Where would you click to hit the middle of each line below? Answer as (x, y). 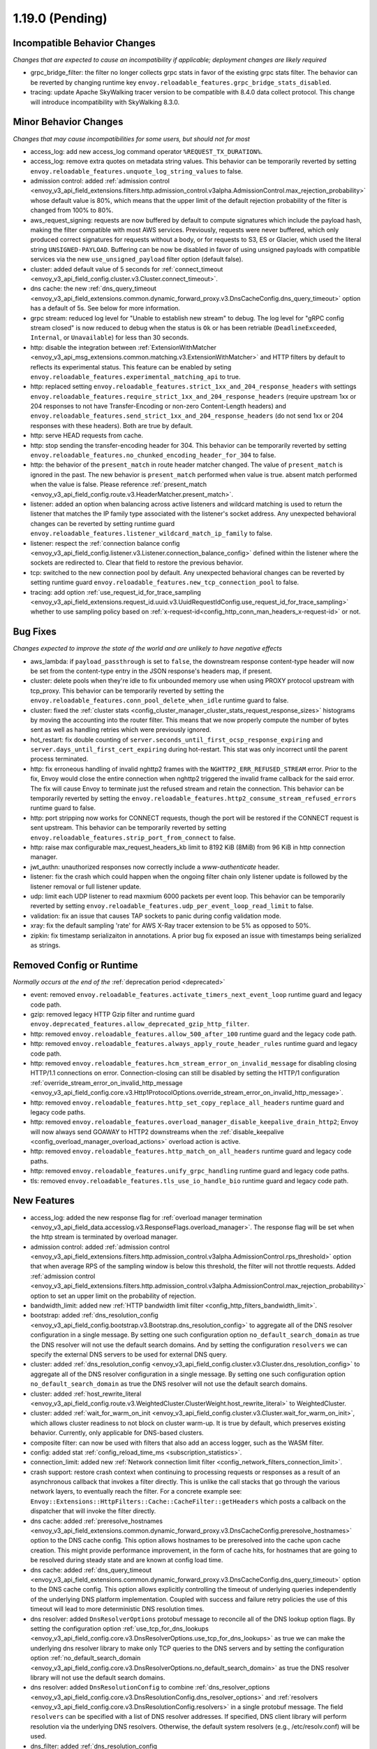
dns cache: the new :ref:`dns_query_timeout (93, 289)
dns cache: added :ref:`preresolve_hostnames (97, 1521)
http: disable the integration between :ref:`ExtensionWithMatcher (123, 347)
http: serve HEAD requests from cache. (87, 436)
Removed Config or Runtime (75, 965)
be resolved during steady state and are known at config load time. (127, 1560)
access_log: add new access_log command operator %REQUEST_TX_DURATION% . (147, 151)
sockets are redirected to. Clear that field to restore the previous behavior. (137, 562)
